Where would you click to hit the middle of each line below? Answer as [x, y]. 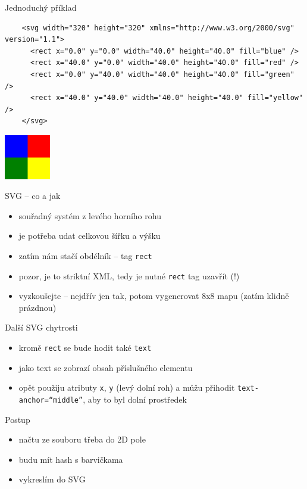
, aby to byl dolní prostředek [135, 399]
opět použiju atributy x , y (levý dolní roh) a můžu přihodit [127, 387]
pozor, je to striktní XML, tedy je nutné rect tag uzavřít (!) [129, 275]
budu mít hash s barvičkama [71, 459]
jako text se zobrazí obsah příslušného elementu [106, 367]
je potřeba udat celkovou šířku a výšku [90, 236]
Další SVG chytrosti [41, 327]
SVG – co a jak [33, 196]
